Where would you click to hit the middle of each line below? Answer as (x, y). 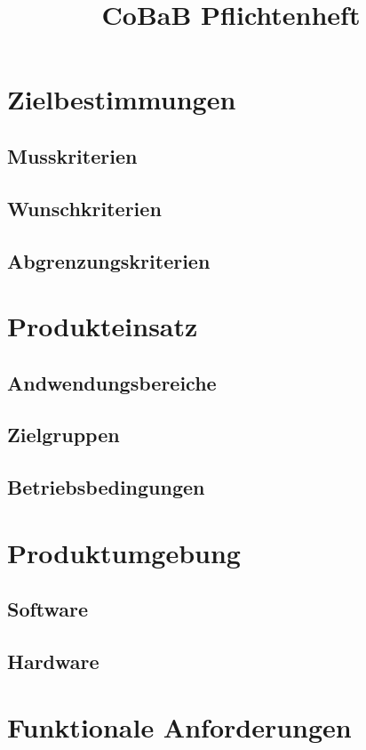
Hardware (53, 661)
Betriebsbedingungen (106, 487)
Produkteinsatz (103, 326)
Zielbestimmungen (122, 99)
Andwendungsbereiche (112, 382)
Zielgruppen (64, 435)
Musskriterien (72, 155)
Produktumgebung (124, 552)
